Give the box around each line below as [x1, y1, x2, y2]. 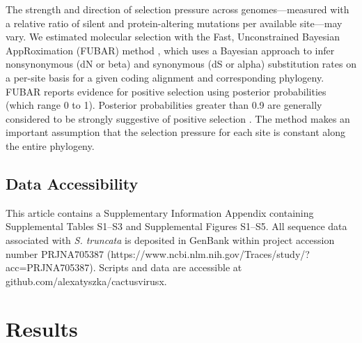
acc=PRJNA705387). [6, 260, 96, 275]
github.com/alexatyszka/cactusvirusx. [6, 273, 167, 288]
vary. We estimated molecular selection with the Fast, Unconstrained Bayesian [6, 29, 340, 44]
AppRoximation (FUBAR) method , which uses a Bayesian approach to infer [6, 43, 335, 57]
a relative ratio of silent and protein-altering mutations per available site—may [6, 15, 343, 30]
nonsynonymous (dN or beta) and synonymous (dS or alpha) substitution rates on [6, 56, 356, 71]
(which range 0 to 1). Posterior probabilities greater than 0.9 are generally [6, 98, 322, 112]
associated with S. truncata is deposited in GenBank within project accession [6, 232, 335, 247]
